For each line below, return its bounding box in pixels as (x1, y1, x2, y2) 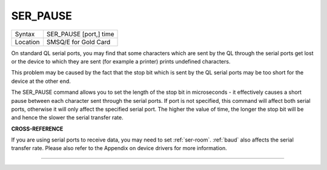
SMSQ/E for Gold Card (46, 38, 111, 46)
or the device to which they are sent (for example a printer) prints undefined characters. (11, 57, 231, 65)
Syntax (15, 30, 35, 38)
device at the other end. (11, 77, 71, 85)
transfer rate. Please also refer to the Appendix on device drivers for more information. (11, 145, 227, 152)
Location (15, 38, 40, 46)
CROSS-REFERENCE (11, 125, 64, 132)
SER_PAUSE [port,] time (46, 30, 114, 38)
